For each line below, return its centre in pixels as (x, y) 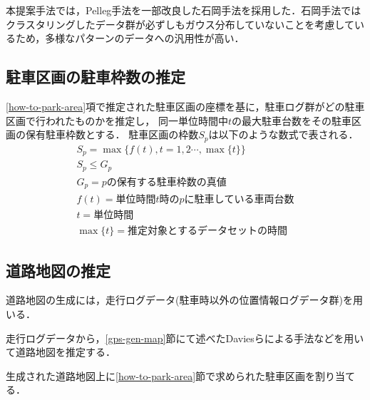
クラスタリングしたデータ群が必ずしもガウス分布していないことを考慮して (180, 24)
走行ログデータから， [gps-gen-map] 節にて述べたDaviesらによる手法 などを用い (185, 338)
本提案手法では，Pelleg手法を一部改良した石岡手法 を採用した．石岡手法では (184, 10)
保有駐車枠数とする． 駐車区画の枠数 (112, 134)
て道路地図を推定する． (61, 352)
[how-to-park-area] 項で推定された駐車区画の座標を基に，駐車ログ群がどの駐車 (185, 106)
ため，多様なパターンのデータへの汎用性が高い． (130, 38)
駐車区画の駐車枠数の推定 (96, 77)
